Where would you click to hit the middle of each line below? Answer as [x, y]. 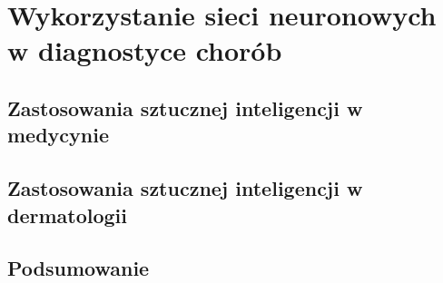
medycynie [59, 135]
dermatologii [68, 215]
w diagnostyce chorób [145, 50]
